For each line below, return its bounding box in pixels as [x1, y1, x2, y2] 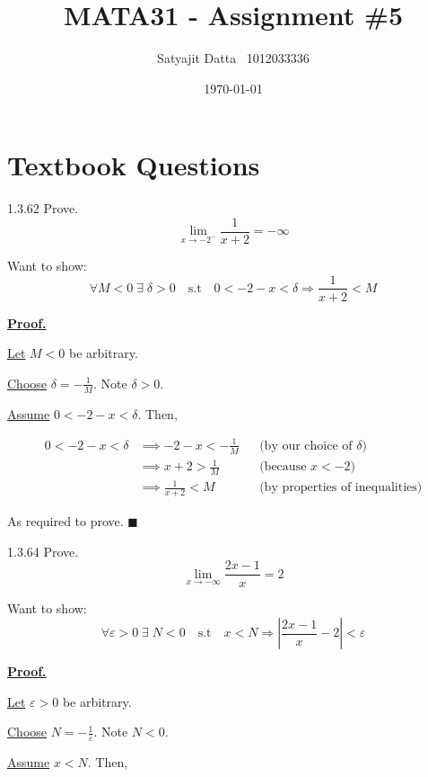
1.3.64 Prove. [7, 541, 79, 560]
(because [259, 460, 307, 474]
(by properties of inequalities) [259, 481, 423, 495]
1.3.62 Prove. [7, 199, 79, 218]
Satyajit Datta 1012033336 [157, 49, 310, 67]
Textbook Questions [7, 147, 260, 183]
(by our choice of [259, 439, 353, 452]
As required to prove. [7, 512, 124, 531]
